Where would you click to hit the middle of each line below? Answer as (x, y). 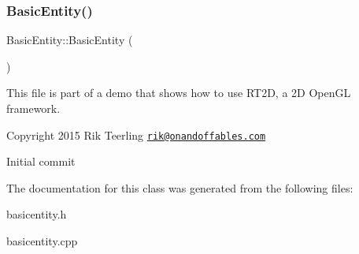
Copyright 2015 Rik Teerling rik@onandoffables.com (136, 134)
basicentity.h (37, 214)
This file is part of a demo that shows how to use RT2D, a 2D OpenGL (179, 93)
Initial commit (41, 161)
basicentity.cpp (42, 241)
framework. (33, 108)
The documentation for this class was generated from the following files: (180, 187)
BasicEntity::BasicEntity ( (70, 40)
